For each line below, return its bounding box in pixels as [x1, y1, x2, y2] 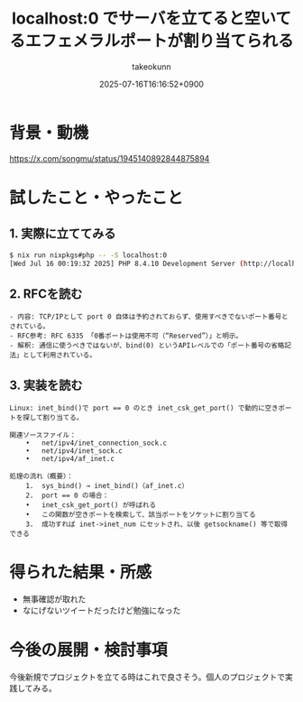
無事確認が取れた [22, 594, 87, 605]
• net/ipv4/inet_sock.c [25, 447, 124, 456]
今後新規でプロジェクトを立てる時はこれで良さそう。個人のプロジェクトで [9, 671, 286, 682]
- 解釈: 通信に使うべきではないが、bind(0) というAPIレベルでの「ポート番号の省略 [9, 341, 285, 350]
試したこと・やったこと [9, 187, 184, 208]
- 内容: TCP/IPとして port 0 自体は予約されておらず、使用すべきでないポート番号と [9, 312, 289, 321]
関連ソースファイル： [9, 430, 77, 440]
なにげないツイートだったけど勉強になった [22, 605, 181, 615]
